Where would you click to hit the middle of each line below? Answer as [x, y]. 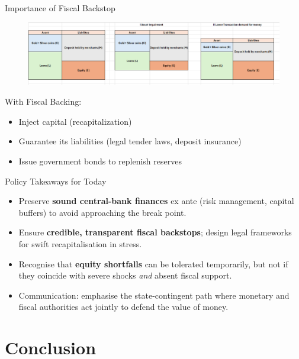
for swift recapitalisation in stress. [80, 243]
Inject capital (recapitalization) [75, 121]
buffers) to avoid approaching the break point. [102, 212]
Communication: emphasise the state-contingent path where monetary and [154, 295]
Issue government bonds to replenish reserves [100, 161]
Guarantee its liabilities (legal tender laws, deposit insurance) [130, 141]
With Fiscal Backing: [43, 101]
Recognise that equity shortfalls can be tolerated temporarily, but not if [153, 263]
